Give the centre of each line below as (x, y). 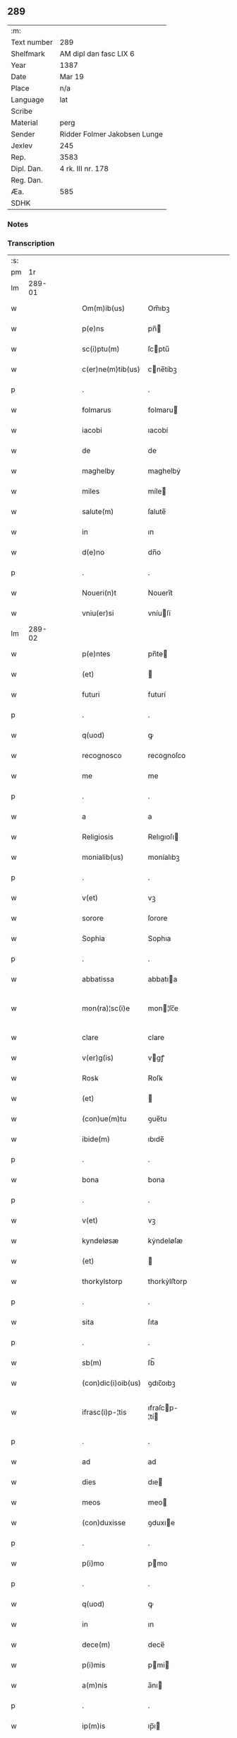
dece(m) (96, 1645)
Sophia (94, 938)
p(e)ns (93, 329)
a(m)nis (95, 1686)
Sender (23, 134)
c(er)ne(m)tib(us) (111, 369)
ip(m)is (94, 1726)
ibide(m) (96, 1139)
